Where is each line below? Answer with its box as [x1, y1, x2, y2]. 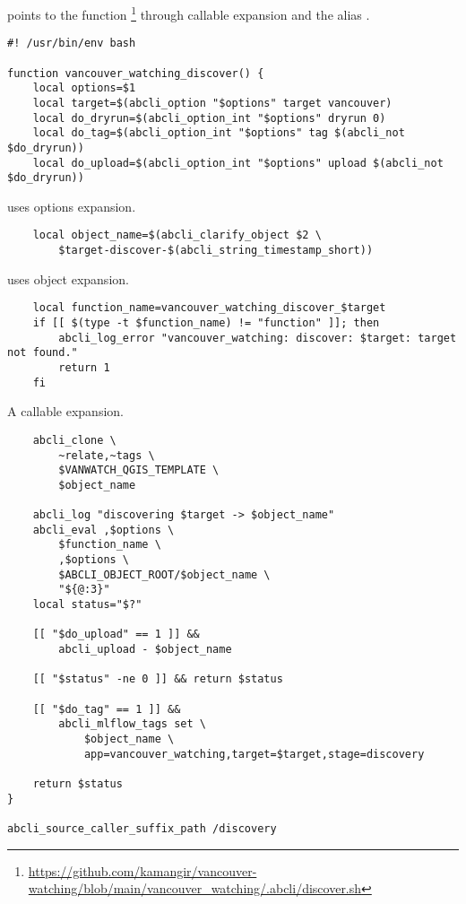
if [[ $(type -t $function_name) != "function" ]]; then [32, 316, 380, 329]
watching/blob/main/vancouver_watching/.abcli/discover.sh [28, 879, 362, 898]
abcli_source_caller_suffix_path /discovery [7, 821, 277, 835]
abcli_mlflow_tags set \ [58, 717, 206, 731]
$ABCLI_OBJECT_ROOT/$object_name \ [58, 568, 271, 581]
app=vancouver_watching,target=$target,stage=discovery [83, 747, 425, 761]
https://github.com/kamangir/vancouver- [28, 861, 257, 880]
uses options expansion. [7, 196, 136, 215]
